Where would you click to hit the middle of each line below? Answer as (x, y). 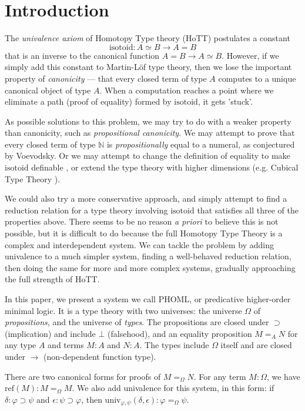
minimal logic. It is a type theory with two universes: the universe (123, 310)
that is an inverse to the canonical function (82, 55)
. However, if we (250, 55)
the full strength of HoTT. (52, 279)
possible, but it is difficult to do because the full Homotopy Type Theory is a (144, 233)
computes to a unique (257, 78)
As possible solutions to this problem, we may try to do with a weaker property (148, 121)
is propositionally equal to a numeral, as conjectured (201, 144)
